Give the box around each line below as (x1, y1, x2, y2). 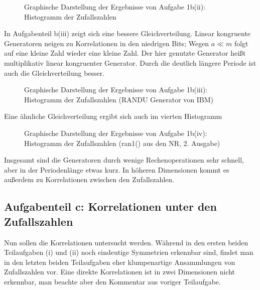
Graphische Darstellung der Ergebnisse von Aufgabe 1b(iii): (24, 84, 207, 95)
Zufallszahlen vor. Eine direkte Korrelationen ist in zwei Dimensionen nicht (4, 266, 235, 277)
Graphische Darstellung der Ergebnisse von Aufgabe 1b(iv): (24, 127, 207, 138)
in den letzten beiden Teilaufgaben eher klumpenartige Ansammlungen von (4, 256, 235, 267)
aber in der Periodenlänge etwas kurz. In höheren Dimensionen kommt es (4, 164, 229, 175)
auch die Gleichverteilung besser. (4, 67, 105, 78)
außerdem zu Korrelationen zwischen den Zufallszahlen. (4, 174, 174, 185)
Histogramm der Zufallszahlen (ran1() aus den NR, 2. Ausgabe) (24, 137, 220, 148)
